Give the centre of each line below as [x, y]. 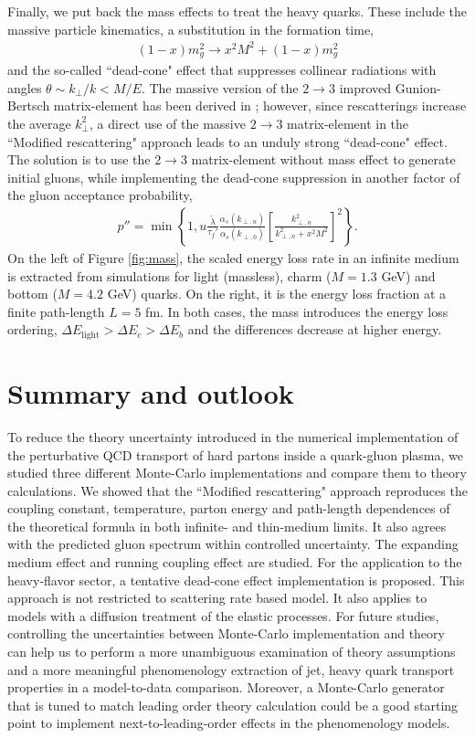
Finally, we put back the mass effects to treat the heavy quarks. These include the [237, 11]
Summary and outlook [151, 392]
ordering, [32, 329]
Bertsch [29, 105]
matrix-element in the [348, 123]
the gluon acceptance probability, [100, 195]
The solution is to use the [79, 159]
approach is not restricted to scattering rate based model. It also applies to [217, 598]
